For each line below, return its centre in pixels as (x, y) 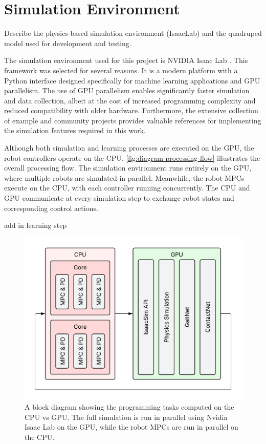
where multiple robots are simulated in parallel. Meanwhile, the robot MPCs (124, 177)
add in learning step (36, 225)
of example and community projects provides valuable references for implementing (133, 120)
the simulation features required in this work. (75, 130)
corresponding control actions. (51, 208)
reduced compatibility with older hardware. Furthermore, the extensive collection (131, 110)
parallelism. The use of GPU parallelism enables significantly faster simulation (127, 90)
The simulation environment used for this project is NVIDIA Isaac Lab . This (126, 60)
